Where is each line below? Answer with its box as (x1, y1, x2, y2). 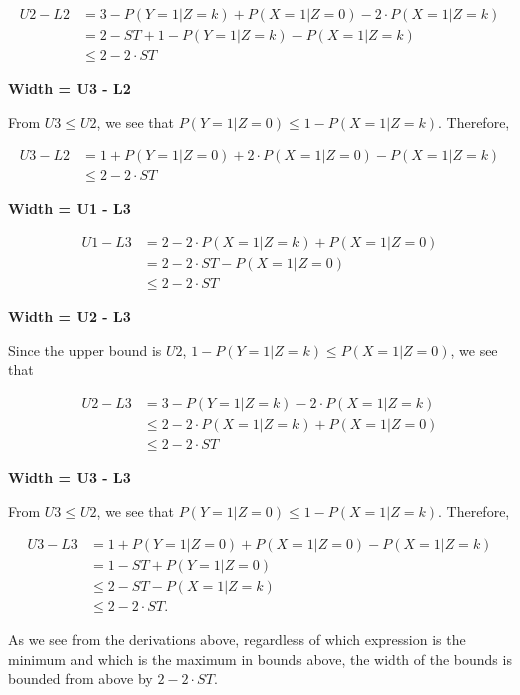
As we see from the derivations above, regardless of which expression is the (8, 629, 466, 650)
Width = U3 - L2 (8, 78, 131, 99)
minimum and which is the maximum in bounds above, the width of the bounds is (8, 648, 512, 669)
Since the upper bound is (8, 339, 162, 360)
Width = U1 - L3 (8, 198, 131, 219)
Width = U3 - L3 (8, 466, 131, 487)
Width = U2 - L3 (8, 306, 131, 327)
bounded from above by (8, 668, 153, 689)
